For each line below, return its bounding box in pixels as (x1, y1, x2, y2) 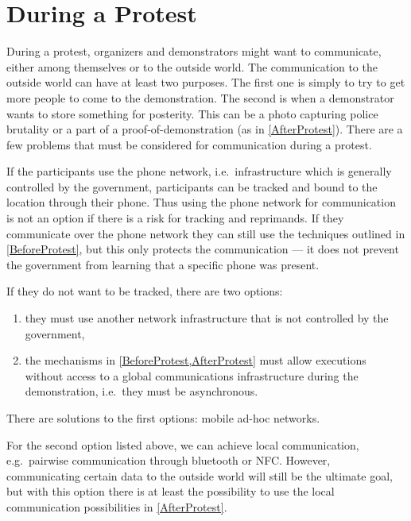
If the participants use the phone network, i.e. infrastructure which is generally (6, 163, 392, 179)
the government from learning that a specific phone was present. (6, 256, 320, 272)
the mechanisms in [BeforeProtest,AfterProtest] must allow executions (25, 352, 366, 369)
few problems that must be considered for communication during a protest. (6, 136, 372, 152)
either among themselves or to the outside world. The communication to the (6, 58, 378, 75)
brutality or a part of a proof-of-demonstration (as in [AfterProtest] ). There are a (6, 121, 403, 137)
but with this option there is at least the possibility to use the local (6, 483, 335, 500)
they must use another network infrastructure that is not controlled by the (25, 310, 389, 326)
